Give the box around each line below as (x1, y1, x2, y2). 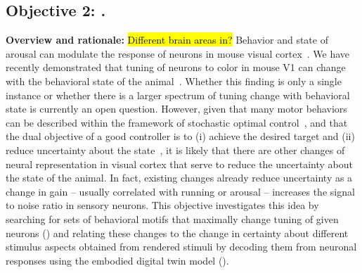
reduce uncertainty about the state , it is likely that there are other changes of (6, 142, 345, 157)
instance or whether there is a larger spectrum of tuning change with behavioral (6, 87, 350, 102)
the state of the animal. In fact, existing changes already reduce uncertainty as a (6, 170, 353, 185)
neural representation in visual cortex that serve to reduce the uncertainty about (6, 156, 354, 171)
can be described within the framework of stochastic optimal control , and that (6, 115, 348, 129)
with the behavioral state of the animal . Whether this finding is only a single (6, 73, 342, 88)
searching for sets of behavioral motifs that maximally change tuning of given (6, 211, 339, 226)
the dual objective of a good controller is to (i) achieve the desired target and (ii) (6, 129, 355, 144)
